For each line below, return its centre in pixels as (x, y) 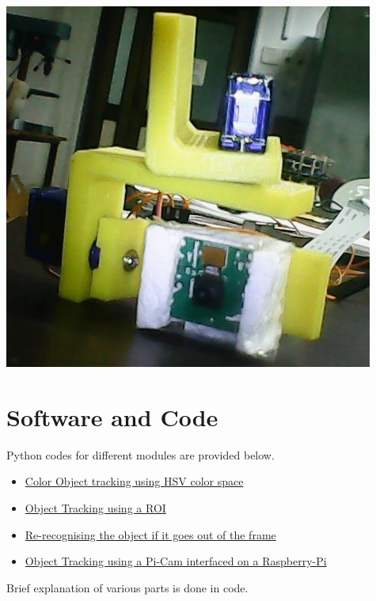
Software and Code (112, 416)
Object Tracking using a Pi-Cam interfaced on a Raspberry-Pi (176, 561)
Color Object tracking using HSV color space (134, 481)
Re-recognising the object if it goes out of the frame (150, 534)
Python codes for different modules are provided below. (141, 454)
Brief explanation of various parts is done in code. (127, 587)
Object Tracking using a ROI (95, 507)
